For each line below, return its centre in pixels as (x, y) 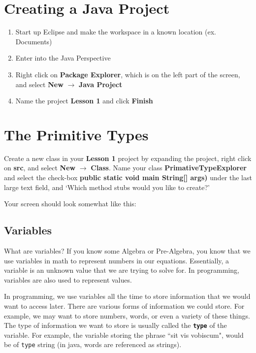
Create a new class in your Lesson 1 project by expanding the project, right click (128, 158)
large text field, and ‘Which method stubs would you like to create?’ (107, 187)
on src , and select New (40, 168)
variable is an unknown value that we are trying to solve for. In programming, (122, 270)
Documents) (34, 41)
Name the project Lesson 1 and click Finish (84, 101)
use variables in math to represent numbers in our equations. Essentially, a (117, 260)
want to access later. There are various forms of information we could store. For (124, 305)
